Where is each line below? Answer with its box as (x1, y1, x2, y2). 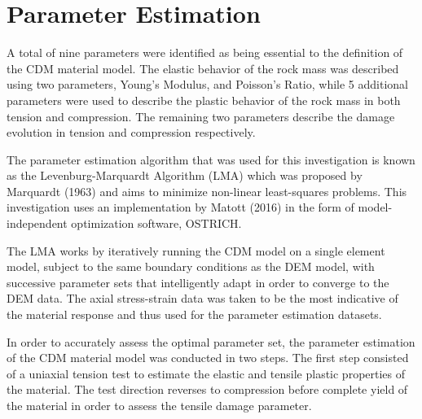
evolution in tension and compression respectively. (7, 124, 256, 141)
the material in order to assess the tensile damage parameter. (7, 397, 312, 413)
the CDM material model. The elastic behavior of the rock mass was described (7, 59, 399, 76)
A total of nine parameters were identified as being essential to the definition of (7, 44, 403, 61)
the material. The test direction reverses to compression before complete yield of (7, 381, 408, 398)
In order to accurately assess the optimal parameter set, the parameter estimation (7, 333, 415, 350)
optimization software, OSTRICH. (71, 215, 242, 232)
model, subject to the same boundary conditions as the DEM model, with (7, 258, 375, 275)
